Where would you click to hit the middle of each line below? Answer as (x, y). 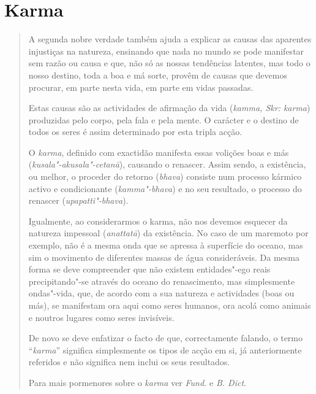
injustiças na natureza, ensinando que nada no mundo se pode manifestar (166, 51)
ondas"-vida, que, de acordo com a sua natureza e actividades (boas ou (161, 293)
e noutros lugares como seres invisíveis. (101, 317)
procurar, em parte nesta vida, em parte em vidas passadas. (141, 87)
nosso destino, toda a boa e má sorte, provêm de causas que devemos (158, 75)
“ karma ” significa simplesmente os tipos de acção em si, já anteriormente (165, 350)
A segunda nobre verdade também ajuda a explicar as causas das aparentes (170, 39)
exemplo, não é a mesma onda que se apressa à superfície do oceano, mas (166, 245)
